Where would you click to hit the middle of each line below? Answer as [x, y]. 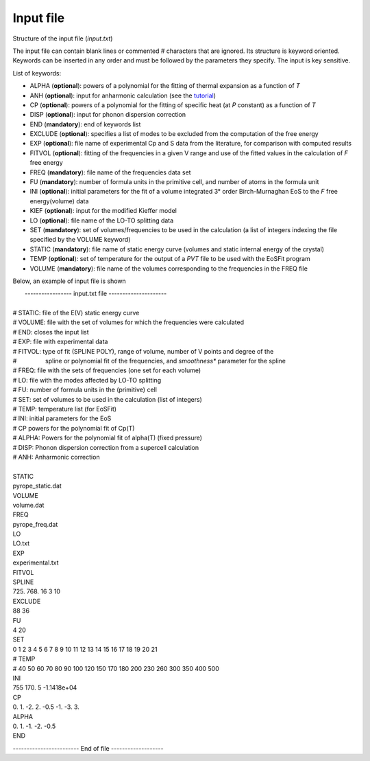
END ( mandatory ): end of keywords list [85, 124]
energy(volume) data [59, 201]
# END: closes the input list [51, 332]
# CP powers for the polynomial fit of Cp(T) [74, 428]
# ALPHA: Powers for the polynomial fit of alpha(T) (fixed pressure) [107, 438]
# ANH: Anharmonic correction [56, 457]
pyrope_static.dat [37, 486]
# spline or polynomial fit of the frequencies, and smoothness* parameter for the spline [149, 361]
